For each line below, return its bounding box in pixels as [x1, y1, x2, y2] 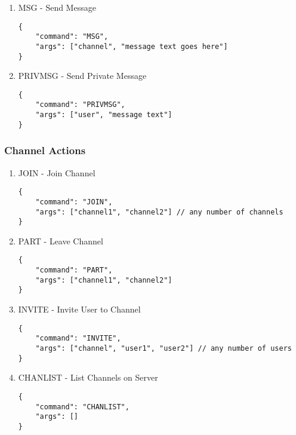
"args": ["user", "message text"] [35, 111, 172, 120]
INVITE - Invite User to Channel [18, 303, 141, 315]
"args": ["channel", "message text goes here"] [35, 42, 228, 51]
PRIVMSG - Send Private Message [18, 69, 147, 82]
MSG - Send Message [18, 1, 96, 13]
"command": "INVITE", [35, 334, 121, 343]
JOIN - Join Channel [18, 166, 95, 179]
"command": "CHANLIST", [35, 402, 129, 411]
